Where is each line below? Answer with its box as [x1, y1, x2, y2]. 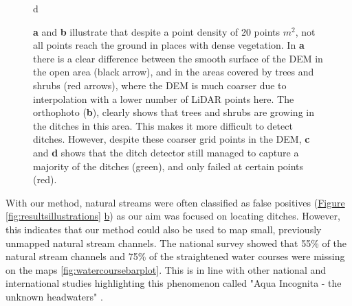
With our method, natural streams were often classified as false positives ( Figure [5, 195, 345, 209]
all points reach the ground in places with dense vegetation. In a [33, 38, 305, 52]
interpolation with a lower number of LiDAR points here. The [33, 91, 294, 106]
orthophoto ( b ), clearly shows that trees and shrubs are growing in [33, 105, 314, 119]
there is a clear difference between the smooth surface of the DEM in [33, 51, 323, 65]
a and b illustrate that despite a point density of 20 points [33, 24, 280, 38]
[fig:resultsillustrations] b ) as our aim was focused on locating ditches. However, [5, 209, 340, 223]
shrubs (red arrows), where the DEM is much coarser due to [33, 78, 287, 92]
